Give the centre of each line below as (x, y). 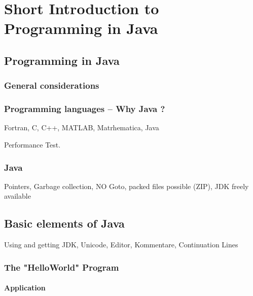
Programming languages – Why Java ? (85, 109)
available (17, 196)
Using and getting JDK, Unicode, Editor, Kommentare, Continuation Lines (121, 245)
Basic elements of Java (64, 223)
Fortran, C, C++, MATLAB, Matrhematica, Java (82, 127)
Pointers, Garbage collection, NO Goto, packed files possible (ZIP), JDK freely (126, 186)
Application (25, 288)
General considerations (52, 85)
